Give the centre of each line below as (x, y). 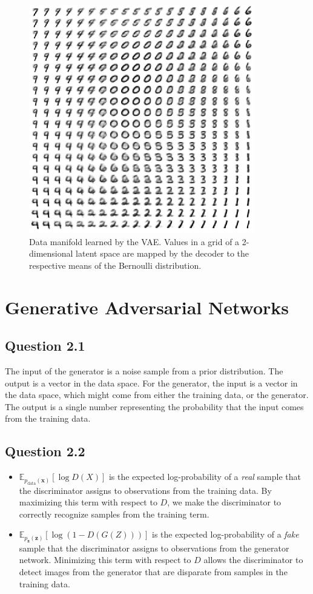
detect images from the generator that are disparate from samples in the (153, 571)
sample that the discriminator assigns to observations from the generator (154, 548)
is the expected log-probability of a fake (226, 534)
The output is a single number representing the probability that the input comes (154, 406)
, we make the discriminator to (224, 502)
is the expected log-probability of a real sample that (205, 477)
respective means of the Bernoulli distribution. (115, 265)
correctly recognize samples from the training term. (114, 514)
